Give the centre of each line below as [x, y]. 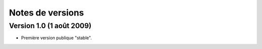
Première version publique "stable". [57, 38]
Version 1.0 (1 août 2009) [50, 26]
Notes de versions [47, 13]
